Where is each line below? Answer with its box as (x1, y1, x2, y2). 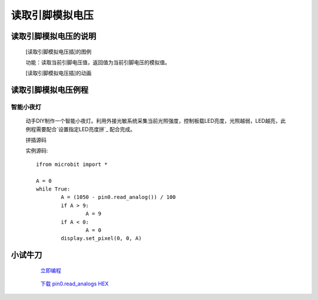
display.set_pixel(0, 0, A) (61, 235, 142, 242)
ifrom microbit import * (36, 161, 108, 168)
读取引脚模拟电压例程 (11, 85, 88, 95)
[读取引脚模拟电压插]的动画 (25, 69, 92, 76)
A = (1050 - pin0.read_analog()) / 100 (61, 194, 176, 201)
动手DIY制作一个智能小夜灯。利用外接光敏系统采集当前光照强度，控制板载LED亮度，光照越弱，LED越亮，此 (25, 118, 286, 125)
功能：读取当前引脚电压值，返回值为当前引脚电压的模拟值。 (25, 59, 170, 66)
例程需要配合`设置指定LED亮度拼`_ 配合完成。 (25, 125, 135, 132)
